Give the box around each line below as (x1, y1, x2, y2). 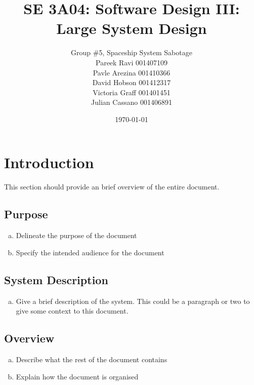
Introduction (4, 152, 94, 173)
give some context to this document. (16, 305, 129, 316)
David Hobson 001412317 (92, 77, 171, 88)
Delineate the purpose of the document (16, 230, 137, 241)
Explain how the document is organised (16, 371, 139, 381)
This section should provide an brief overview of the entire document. (4, 181, 220, 192)
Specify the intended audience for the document (16, 247, 164, 257)
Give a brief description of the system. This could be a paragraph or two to (16, 295, 250, 306)
